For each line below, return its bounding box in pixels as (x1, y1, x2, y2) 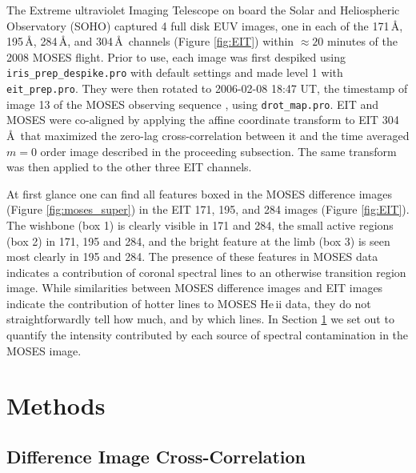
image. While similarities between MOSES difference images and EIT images (6, 279, 383, 296)
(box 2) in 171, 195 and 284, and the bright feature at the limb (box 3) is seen (6, 232, 390, 249)
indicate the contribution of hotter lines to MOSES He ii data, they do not (6, 295, 371, 311)
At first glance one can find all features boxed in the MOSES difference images (6, 185, 392, 202)
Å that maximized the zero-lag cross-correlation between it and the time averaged (6, 126, 410, 143)
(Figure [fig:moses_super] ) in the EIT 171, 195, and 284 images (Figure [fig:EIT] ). (6, 201, 410, 218)
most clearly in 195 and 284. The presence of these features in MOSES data (6, 248, 378, 265)
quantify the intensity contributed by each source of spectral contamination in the (6, 327, 409, 343)
